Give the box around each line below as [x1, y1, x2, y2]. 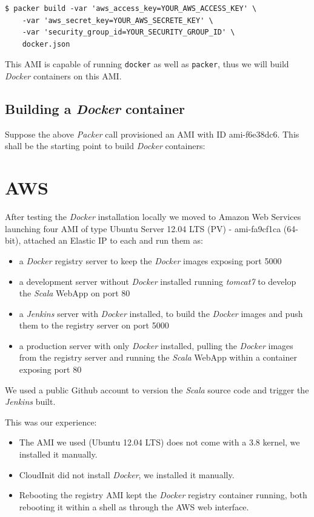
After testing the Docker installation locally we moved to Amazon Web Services [5, 210, 301, 223]
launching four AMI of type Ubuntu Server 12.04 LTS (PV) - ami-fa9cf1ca [5, 222, 281, 235]
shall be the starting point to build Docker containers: [5, 139, 205, 152]
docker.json [22, 39, 70, 48]
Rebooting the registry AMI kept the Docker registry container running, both [19, 489, 307, 501]
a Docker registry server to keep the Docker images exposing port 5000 [19, 254, 282, 267]
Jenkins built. [5, 395, 56, 408]
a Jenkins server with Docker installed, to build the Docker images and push [19, 307, 303, 319]
